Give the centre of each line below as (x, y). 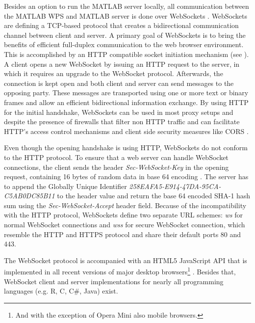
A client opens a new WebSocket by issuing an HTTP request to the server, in (122, 64)
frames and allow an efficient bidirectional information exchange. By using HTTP (126, 102)
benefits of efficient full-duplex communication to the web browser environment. (124, 44)
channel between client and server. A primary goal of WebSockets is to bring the (125, 35)
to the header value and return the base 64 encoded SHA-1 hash (154, 196)
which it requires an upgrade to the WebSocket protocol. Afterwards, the (114, 73)
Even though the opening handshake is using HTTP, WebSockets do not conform (126, 148)
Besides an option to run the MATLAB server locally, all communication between (127, 6)
